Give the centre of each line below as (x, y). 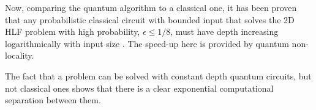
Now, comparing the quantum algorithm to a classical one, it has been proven (151, 7)
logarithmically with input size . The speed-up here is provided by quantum (147, 43)
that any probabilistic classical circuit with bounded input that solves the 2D (150, 19)
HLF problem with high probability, (73, 31)
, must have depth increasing (224, 31)
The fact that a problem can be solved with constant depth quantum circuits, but (158, 75)
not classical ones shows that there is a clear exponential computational (139, 88)
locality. (20, 55)
